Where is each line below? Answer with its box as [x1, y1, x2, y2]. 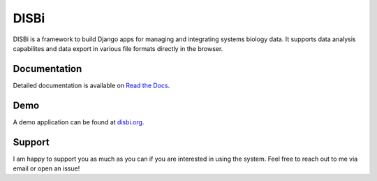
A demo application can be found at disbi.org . [13, 117, 145, 126]
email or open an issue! [13, 164, 80, 173]
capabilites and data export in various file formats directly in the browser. [13, 44, 223, 52]
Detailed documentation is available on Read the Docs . [13, 81, 170, 89]
